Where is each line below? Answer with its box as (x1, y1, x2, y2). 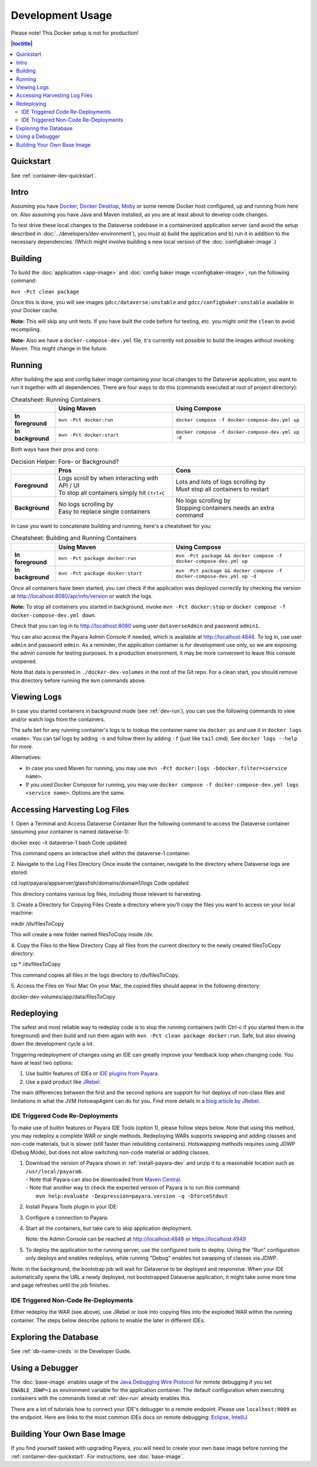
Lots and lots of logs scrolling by (176, 477, 266, 485)
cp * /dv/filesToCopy (11, 960, 61, 968)
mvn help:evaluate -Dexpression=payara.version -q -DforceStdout (36, 1192, 228, 1199)
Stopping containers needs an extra (176, 504, 275, 512)
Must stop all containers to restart (176, 485, 269, 493)
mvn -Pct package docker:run (58, 555, 136, 562)
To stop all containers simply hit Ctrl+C (58, 488, 166, 497)
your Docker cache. (11, 307, 59, 314)
